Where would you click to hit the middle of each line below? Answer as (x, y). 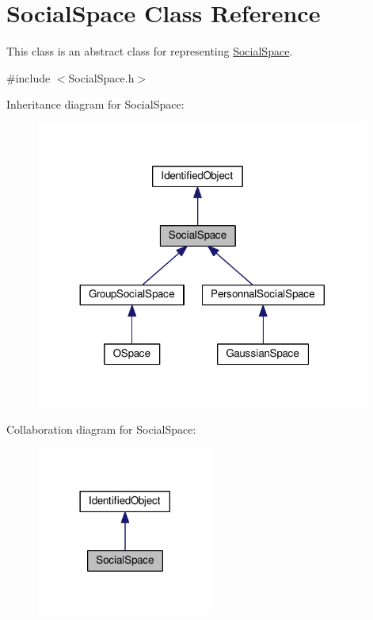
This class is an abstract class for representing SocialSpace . (150, 51)
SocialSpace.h (101, 77)
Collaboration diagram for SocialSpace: (101, 429)
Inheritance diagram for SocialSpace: (95, 104)
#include (29, 77)
